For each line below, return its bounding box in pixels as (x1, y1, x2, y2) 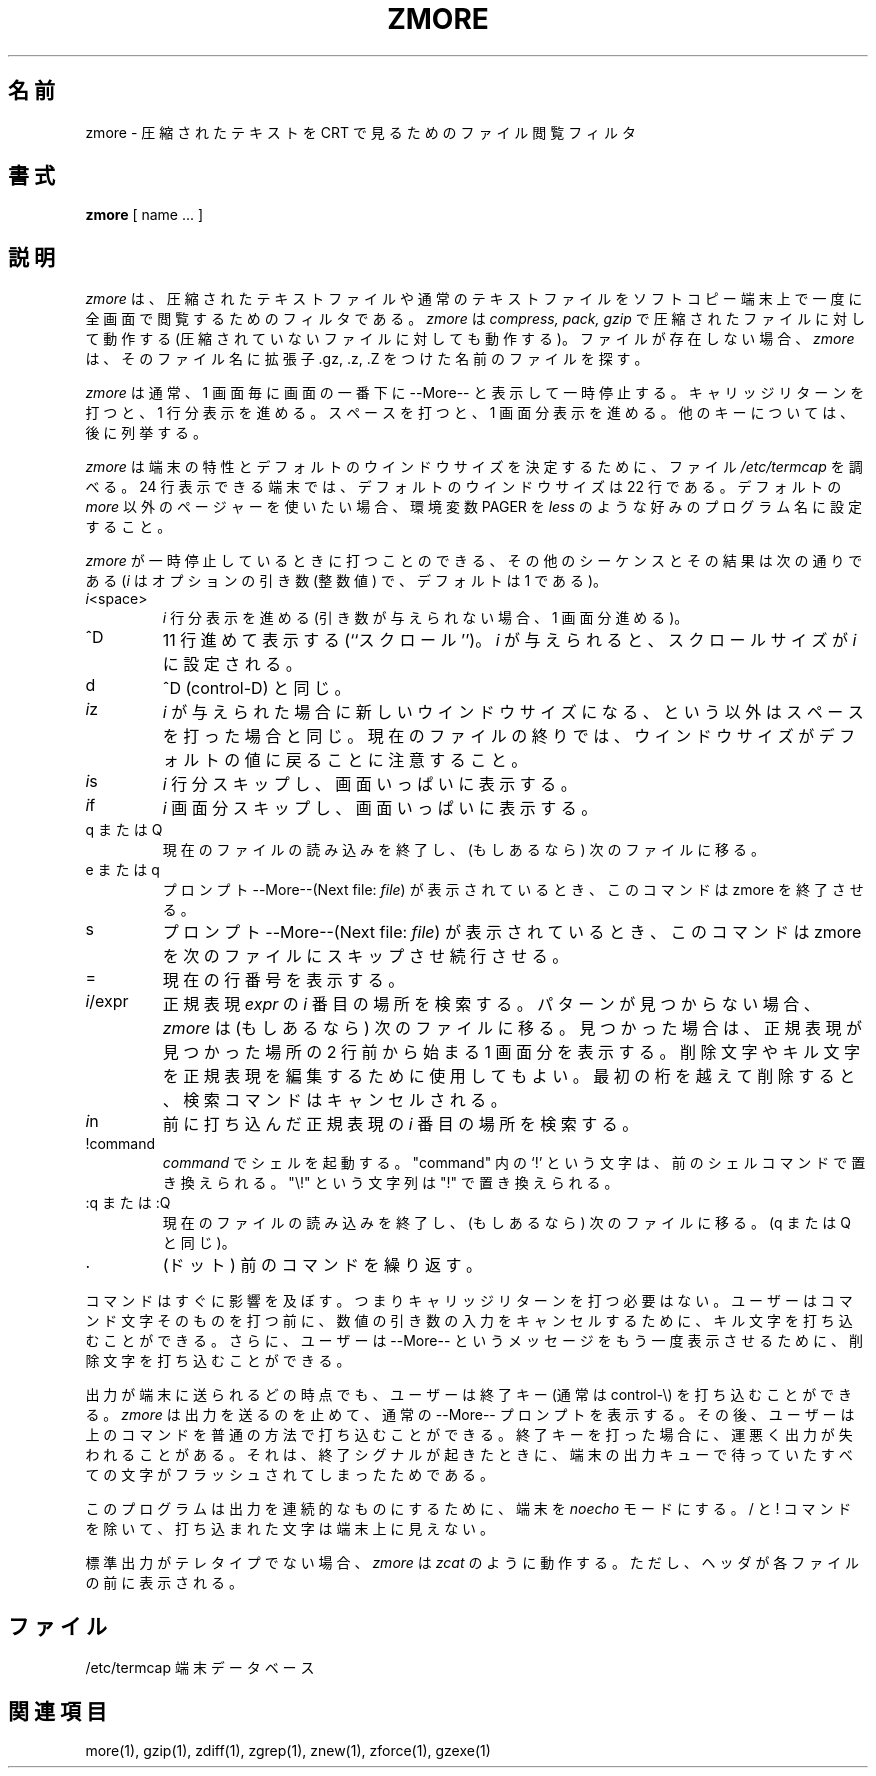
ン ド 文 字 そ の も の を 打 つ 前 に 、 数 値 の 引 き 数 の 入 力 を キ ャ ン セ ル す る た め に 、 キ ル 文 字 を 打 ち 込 (85, 1312, 853, 1330)
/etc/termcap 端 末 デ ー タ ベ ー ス (85, 1659, 315, 1677)
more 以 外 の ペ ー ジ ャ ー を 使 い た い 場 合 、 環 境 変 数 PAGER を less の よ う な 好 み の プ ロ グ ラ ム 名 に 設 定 (85, 498, 862, 516)
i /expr (85, 991, 129, 1012)
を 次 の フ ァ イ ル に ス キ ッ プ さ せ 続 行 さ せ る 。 (162, 946, 569, 967)
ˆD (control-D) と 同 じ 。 (162, 678, 351, 699)
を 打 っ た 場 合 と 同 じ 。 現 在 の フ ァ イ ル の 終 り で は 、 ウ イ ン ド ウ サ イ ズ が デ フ (162, 726, 856, 747)
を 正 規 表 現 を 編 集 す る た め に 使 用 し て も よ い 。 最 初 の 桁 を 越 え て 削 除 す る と (162, 1066, 856, 1087)
